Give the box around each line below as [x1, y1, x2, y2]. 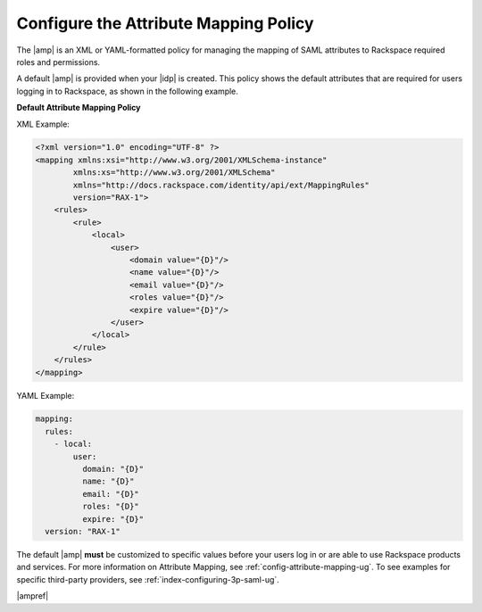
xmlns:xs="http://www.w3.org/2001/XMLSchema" [72, 168, 276, 178]
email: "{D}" [81, 489, 140, 499]
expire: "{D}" [81, 514, 145, 524]
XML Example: [16, 119, 71, 129]
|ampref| [16, 591, 49, 601]
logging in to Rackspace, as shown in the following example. [16, 86, 238, 96]
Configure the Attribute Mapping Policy [16, 13, 314, 33]
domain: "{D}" [81, 464, 145, 475]
